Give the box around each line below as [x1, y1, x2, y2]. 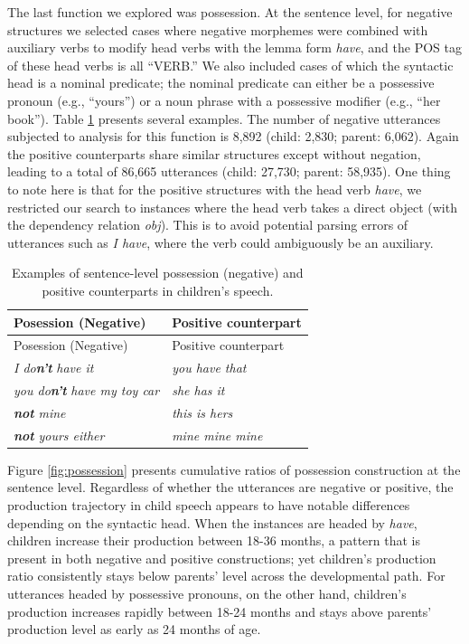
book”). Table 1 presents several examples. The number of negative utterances [7, 109, 441, 128]
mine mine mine [172, 425, 263, 444]
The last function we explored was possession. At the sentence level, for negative [7, 3, 453, 21]
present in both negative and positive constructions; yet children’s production [7, 548, 436, 567]
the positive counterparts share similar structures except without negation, [7, 144, 421, 163]
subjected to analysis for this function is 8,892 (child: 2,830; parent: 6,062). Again [7, 127, 459, 146]
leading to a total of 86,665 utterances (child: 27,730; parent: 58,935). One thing [7, 162, 451, 181]
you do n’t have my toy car [14, 381, 160, 400]
